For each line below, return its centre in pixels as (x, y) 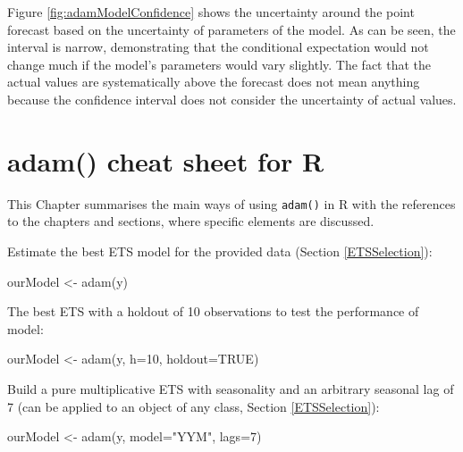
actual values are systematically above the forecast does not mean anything (214, 82)
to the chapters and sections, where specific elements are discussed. (191, 221)
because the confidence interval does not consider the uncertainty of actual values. (232, 99)
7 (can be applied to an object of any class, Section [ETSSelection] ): (194, 406)
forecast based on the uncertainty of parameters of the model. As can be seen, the (231, 29)
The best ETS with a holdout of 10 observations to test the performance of (213, 311)
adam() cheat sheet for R (166, 160)
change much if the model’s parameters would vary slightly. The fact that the (219, 64)
